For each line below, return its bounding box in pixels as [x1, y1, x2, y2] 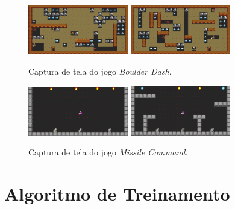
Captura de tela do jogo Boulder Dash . [28, 65, 172, 77]
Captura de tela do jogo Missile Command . [28, 146, 188, 158]
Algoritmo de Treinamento [4, 181, 230, 206]
